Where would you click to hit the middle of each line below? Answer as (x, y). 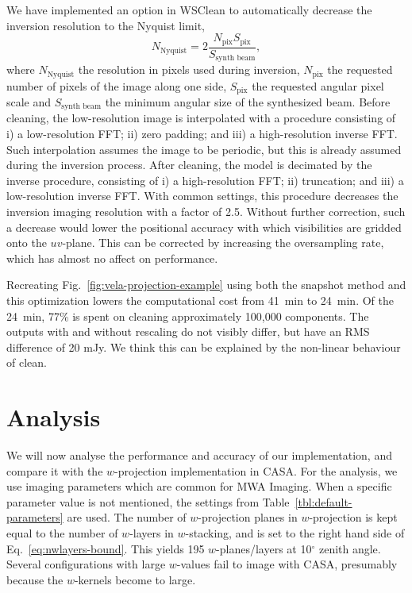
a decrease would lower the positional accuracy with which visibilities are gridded (204, 227)
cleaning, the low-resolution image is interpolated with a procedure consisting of (201, 118)
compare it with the (55, 470)
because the (35, 579)
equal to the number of (62, 533)
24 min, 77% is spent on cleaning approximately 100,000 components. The (188, 316)
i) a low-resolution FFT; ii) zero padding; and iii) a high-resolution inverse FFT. (202, 134)
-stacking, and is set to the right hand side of (295, 533)
